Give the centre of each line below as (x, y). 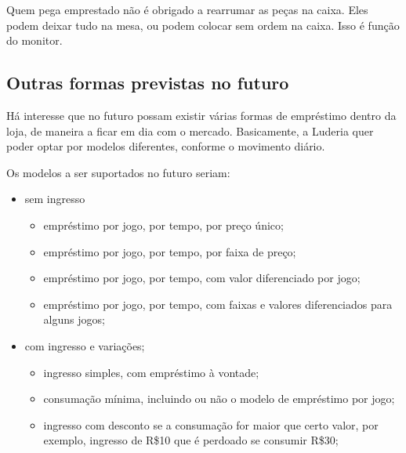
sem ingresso (55, 199)
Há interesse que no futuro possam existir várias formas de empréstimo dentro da (201, 115)
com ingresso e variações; (85, 345)
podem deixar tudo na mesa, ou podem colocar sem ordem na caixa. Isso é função (203, 25)
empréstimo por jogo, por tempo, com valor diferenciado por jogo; (202, 278)
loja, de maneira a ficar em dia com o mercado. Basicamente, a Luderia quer (190, 130)
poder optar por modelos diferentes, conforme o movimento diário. (166, 146)
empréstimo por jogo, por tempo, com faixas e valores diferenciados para (218, 304)
